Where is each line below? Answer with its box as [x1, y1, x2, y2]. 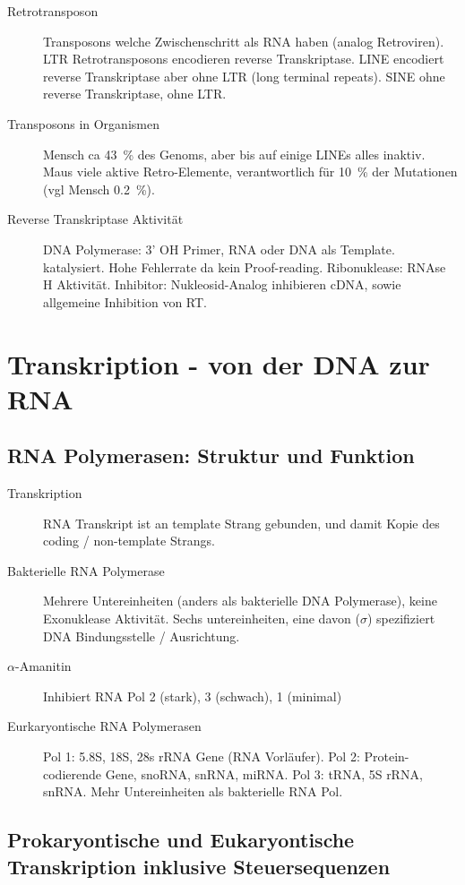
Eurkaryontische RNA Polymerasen [7, 717, 202, 735]
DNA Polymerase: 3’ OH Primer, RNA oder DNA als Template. [43, 239, 395, 258]
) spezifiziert [366, 609, 435, 628]
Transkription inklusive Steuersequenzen [7, 852, 391, 880]
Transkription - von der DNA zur [7, 345, 430, 382]
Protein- [364, 747, 409, 766]
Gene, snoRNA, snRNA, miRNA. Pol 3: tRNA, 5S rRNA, [105, 764, 423, 783]
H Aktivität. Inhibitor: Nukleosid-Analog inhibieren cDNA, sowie [43, 275, 401, 294]
